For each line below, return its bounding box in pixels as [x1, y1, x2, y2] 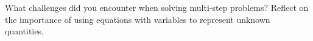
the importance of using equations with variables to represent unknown [5, 13, 270, 25]
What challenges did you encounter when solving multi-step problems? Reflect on [5, 1, 309, 13]
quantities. [5, 25, 44, 37]
